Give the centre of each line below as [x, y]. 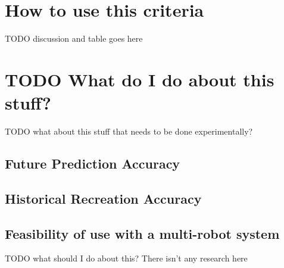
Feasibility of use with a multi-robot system [142, 233]
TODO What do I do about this [140, 79]
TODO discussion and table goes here [74, 38]
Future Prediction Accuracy [93, 163]
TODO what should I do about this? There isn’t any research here [126, 258]
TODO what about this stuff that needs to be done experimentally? [129, 131]
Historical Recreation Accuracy [103, 198]
